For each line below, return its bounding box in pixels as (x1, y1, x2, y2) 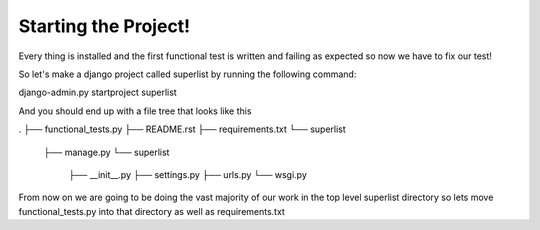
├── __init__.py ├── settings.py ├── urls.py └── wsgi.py (68, 168, 307, 180)
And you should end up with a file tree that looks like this (18, 105, 252, 117)
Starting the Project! (18, 15, 191, 37)
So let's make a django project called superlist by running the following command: (18, 68, 357, 80)
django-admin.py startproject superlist (18, 86, 177, 99)
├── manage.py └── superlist (43, 146, 170, 158)
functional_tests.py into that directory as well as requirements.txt (18, 205, 285, 217)
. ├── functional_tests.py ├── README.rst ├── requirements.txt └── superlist (18, 123, 347, 135)
